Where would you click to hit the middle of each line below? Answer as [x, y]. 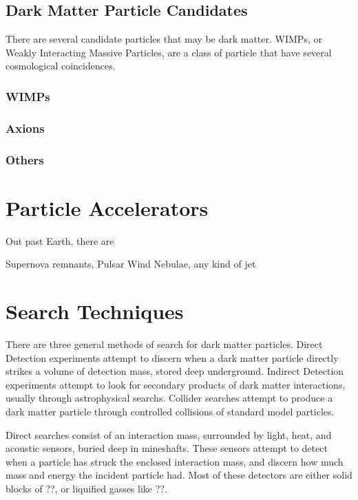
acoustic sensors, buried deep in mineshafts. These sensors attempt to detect [167, 448]
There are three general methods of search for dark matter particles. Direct [164, 344]
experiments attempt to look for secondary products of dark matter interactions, [176, 384]
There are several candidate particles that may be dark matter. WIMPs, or [164, 39]
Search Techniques [95, 311]
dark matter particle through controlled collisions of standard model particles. [170, 411]
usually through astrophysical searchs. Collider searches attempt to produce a [169, 398]
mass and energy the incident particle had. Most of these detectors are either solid [179, 475]
